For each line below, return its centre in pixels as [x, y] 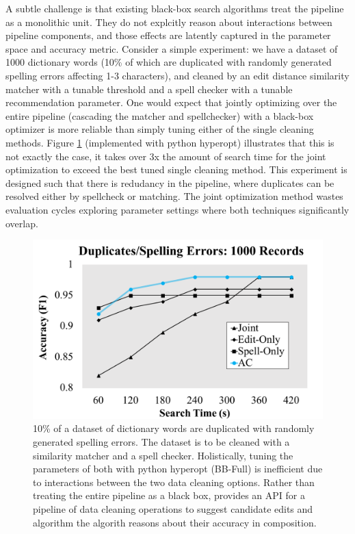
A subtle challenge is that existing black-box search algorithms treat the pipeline [175, 8]
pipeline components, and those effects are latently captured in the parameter [168, 35]
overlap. [22, 223]
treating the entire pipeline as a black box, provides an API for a [169, 495]
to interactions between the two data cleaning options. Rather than [174, 482]
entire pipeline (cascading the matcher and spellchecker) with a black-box [160, 115]
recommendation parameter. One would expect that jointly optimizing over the [171, 102]
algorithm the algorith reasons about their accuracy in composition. [175, 522]
